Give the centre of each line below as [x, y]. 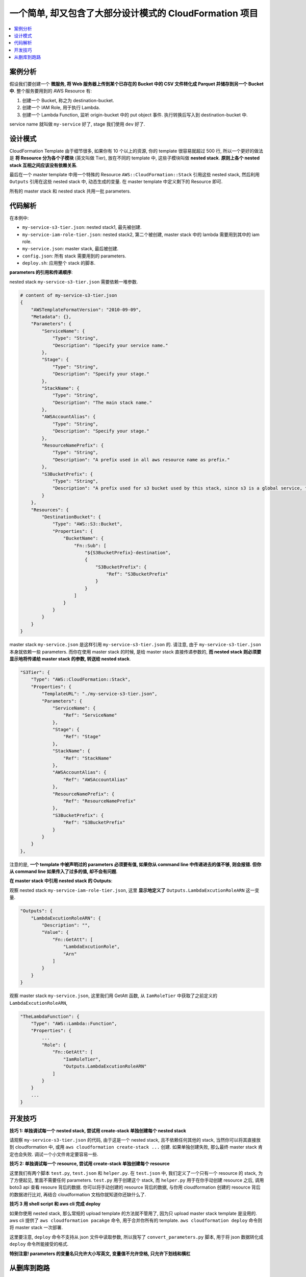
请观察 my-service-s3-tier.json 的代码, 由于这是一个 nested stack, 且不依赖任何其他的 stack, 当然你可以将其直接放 [135, 1140]
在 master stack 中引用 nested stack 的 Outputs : [61, 881]
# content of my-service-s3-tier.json [69, 295]
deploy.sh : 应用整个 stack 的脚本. [59, 263]
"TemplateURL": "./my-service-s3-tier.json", [99, 694]
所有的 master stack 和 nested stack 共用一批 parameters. [70, 191]
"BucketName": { [83, 538]
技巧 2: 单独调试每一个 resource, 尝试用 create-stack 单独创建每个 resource [90, 1164]
